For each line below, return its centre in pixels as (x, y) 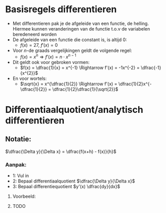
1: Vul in (21, 175)
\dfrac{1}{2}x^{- (135, 84)
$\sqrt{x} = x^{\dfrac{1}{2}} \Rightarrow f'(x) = (69, 84)
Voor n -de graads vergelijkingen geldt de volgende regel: (72, 50)
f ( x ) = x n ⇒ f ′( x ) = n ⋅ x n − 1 (48, 56)
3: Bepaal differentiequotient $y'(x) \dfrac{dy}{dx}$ (66, 186)
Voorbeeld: (24, 196)
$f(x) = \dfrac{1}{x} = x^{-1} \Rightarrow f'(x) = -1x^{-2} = (80, 68)
